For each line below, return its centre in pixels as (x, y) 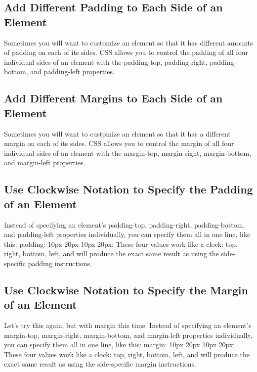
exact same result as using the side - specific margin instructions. (100, 364)
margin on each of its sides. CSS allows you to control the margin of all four (119, 143)
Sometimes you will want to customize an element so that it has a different (117, 133)
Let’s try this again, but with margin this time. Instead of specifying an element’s (128, 325)
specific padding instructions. (48, 263)
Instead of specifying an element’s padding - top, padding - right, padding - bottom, (125, 224)
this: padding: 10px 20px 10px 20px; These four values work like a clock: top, (121, 244)
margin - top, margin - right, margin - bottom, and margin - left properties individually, (128, 335)
